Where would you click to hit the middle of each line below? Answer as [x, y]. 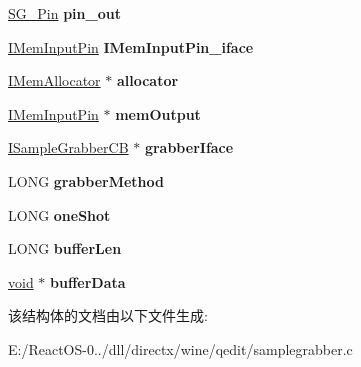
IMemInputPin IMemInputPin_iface [131, 46]
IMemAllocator [54, 80]
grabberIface [189, 147]
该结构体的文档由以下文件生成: [108, 315]
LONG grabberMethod [86, 180]
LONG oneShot [59, 214]
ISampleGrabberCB [68, 147]
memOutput [158, 113]
